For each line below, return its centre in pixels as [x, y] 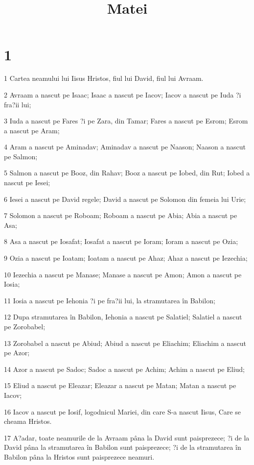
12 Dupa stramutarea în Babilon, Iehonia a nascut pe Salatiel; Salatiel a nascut [123, 317]
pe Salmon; [21, 156]
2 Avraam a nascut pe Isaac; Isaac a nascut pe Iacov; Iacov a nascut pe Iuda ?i [123, 94]
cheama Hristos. [28, 421]
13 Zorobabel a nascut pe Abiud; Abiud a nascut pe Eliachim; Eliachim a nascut [125, 343]
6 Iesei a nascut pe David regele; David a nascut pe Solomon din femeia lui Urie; [125, 199]
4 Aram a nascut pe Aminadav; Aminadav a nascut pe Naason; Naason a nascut [125, 147]
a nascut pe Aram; [32, 130]
